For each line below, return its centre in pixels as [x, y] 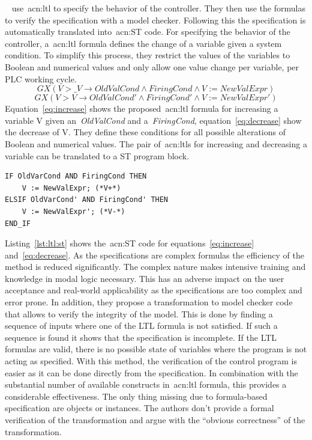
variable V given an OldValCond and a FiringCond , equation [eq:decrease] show [153, 120]
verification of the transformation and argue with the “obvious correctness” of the [155, 420]
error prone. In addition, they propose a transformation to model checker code [149, 302]
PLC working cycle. [41, 78]
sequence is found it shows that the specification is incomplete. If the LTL [141, 337]
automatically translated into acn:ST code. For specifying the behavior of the [148, 32]
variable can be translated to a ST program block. [97, 155]
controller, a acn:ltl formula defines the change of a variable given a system [143, 43]
